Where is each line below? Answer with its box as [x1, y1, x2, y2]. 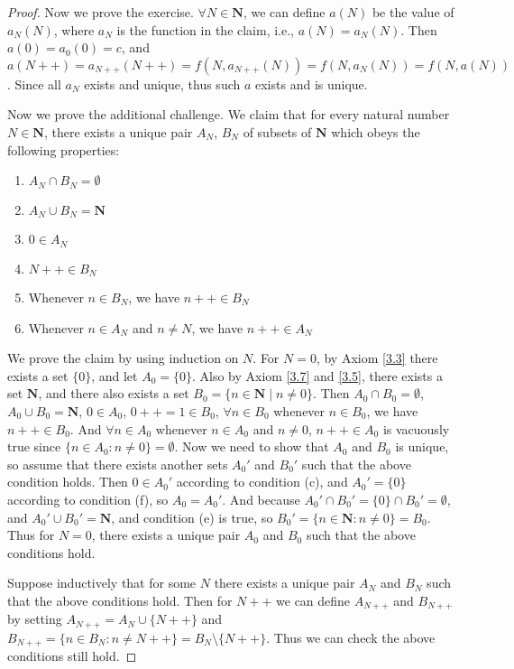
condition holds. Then [7, 472, 128, 491]
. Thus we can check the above [266, 627, 436, 646]
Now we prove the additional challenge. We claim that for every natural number [7, 105, 450, 124]
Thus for [7, 525, 55, 544]
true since [7, 437, 61, 456]
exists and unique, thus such [84, 74, 241, 93]
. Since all [7, 74, 61, 93]
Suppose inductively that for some [7, 573, 197, 592]
